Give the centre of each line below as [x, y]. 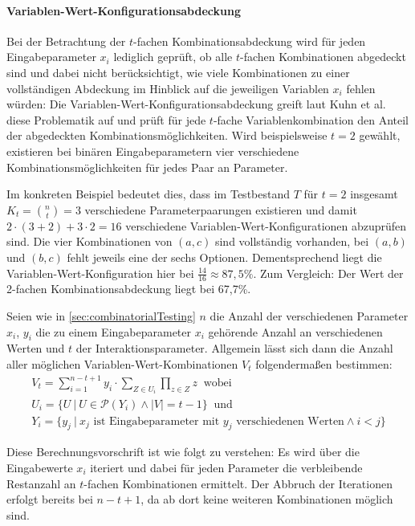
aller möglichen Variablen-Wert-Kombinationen [122, 363]
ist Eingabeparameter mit [157, 421]
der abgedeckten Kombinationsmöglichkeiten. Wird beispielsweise [167, 135]
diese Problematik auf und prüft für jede [106, 119]
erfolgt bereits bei [50, 499]
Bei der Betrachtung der [66, 41]
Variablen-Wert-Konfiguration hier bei [100, 273]
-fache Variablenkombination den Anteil [311, 119]
